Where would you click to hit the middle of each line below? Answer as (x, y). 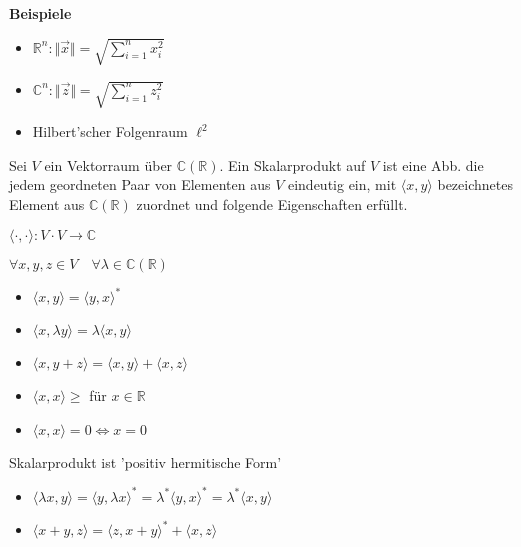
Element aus (47, 203)
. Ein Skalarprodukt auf (292, 164)
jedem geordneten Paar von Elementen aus (140, 184)
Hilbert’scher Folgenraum (110, 131)
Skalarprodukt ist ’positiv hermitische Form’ (145, 461)
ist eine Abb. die (433, 164)
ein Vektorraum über (108, 164)
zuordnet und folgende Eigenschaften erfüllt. (272, 203)
